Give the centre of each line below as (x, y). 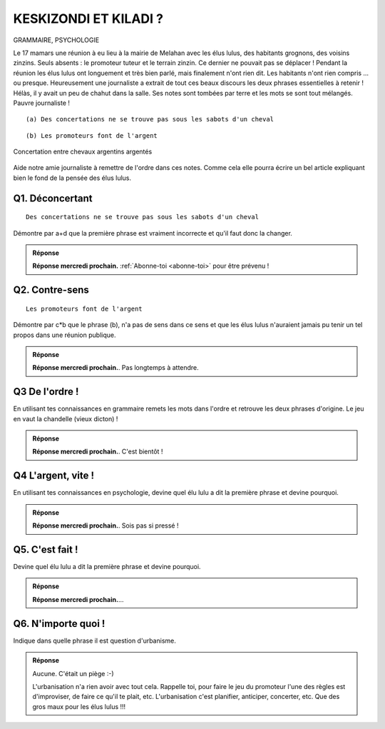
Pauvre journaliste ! (42, 103)
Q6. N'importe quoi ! (59, 624)
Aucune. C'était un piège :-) (73, 673)
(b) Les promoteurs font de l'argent (92, 135)
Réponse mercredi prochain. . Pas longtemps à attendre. (115, 368)
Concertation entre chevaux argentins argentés (83, 152)
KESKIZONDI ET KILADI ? (88, 19)
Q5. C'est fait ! (46, 549)
